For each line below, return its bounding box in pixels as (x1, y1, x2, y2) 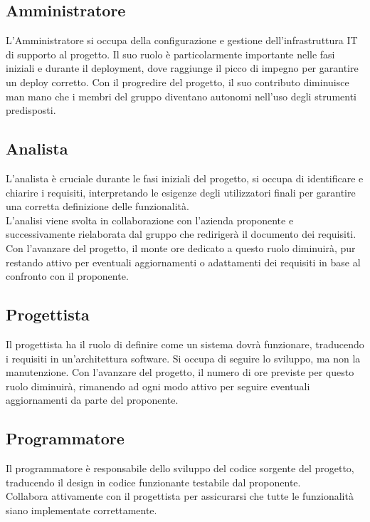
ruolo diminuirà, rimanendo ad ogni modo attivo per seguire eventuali (6, 378, 310, 393)
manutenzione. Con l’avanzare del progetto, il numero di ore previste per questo (6, 365, 354, 380)
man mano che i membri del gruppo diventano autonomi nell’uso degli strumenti (6, 88, 357, 103)
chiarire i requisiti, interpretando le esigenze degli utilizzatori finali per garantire (6, 184, 356, 199)
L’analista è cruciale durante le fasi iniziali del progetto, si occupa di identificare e (6, 170, 364, 185)
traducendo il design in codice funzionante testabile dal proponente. (6, 474, 301, 489)
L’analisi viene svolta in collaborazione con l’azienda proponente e (6, 212, 294, 227)
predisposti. (6, 103, 56, 118)
